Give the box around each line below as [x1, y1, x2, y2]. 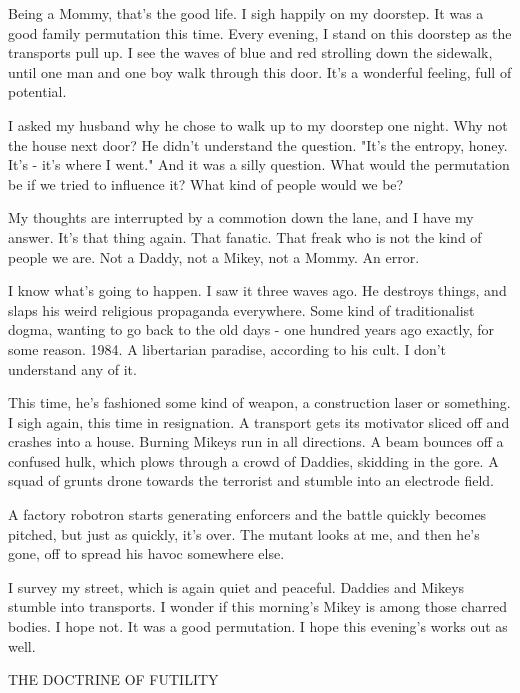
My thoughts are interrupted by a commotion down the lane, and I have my [8, 207, 474, 228]
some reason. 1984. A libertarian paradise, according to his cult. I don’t [8, 338, 447, 359]
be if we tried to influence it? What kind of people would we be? [8, 173, 404, 194]
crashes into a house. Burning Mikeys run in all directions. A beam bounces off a [8, 431, 504, 452]
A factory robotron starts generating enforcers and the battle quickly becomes [8, 504, 487, 525]
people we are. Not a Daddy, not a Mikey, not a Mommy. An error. [8, 246, 420, 267]
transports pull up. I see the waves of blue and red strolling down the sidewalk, [8, 42, 493, 63]
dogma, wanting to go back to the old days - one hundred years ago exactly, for [8, 319, 494, 340]
